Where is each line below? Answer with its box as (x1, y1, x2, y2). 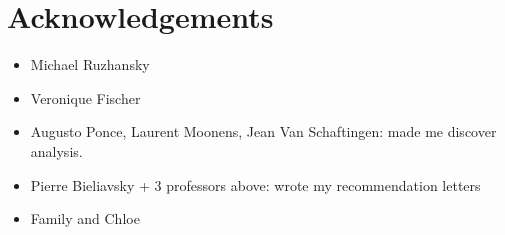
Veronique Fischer (30, 87, 141, 108)
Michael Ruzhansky (30, 54, 150, 75)
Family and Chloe (30, 208, 140, 229)
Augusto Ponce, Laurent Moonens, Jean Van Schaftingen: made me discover (30, 121, 497, 142)
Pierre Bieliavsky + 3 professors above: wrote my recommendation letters (30, 174, 481, 195)
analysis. (30, 140, 83, 161)
